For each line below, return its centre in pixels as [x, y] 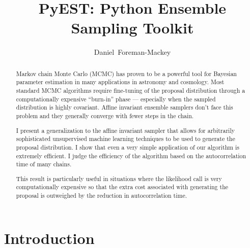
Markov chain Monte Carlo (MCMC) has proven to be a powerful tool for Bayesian [126, 73]
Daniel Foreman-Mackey [132, 52]
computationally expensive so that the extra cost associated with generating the [122, 187]
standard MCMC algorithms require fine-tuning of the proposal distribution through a [131, 91]
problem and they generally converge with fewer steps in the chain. [105, 115]
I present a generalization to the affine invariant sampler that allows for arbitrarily [126, 130]
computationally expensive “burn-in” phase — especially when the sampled [116, 99]
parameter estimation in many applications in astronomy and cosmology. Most [120, 82]
